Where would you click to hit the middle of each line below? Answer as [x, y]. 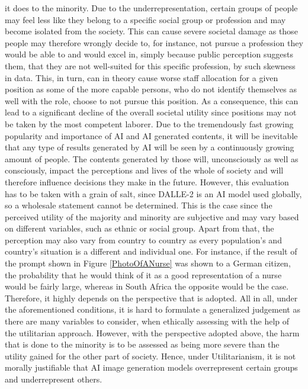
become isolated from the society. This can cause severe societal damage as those [151, 31]
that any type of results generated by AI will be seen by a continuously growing [150, 147]
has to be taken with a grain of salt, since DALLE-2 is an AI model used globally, [153, 193]
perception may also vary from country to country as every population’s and [143, 239]
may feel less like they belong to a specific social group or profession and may [145, 19]
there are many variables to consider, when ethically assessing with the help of [147, 321]
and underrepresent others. [54, 379]
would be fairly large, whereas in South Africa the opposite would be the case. [147, 286]
